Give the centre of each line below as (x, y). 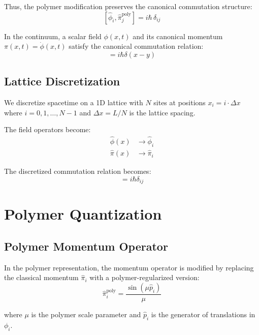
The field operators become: (47, 129)
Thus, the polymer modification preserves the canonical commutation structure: (128, 6)
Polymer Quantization (83, 214)
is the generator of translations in (203, 314)
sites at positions (180, 102)
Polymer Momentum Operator (86, 246)
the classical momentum (41, 277)
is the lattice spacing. (162, 112)
